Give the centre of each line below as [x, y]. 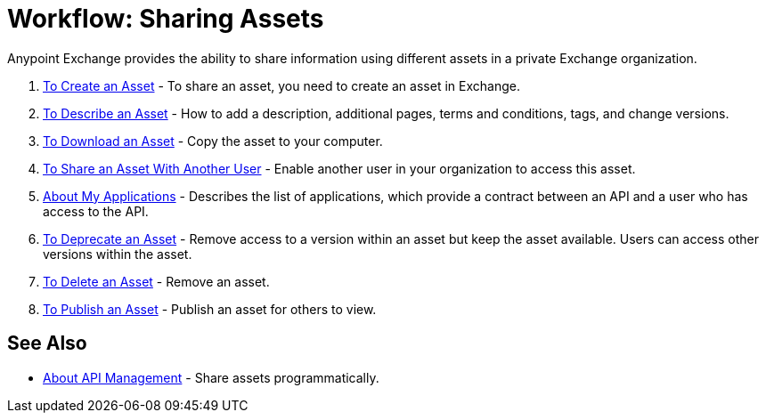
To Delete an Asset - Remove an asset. [156, 281]
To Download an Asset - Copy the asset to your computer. [213, 141]
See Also [47, 343]
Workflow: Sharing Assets [166, 19]
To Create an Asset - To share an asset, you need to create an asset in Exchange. [281, 85]
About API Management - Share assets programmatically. [211, 377]
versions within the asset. [118, 254]
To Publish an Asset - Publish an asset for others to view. [210, 309]
